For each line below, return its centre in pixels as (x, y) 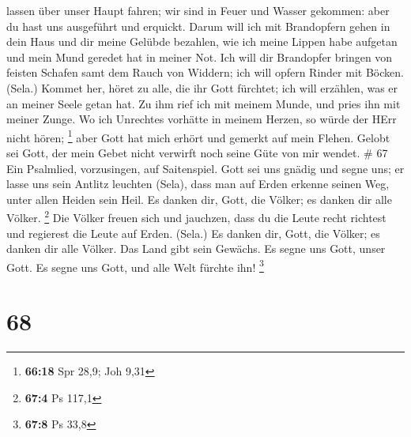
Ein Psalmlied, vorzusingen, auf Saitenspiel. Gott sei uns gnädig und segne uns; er (205, 168)
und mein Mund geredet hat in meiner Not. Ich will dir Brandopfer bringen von (200, 57)
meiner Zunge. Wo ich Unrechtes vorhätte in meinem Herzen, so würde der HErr (202, 119)
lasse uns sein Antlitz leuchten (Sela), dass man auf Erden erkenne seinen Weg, (198, 184)
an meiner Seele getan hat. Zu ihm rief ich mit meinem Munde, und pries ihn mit (204, 103)
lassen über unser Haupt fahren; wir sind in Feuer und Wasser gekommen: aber (198, 10)
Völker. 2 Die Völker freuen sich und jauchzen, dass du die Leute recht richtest (196, 217)
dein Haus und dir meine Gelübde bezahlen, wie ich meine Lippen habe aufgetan (202, 41)
